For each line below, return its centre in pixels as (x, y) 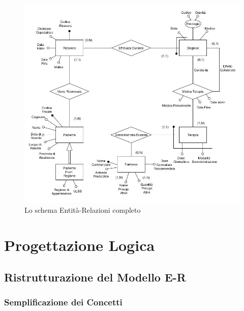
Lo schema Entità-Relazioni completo (83, 209)
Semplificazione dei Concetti (63, 302)
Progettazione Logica (80, 245)
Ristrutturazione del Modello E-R (95, 277)
